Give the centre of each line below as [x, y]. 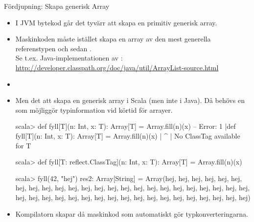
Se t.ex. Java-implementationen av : [69, 58]
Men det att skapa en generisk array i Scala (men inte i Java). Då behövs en [130, 100]
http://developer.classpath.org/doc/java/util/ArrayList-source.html [117, 67]
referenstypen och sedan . [53, 48]
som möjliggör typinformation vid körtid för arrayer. [94, 110]
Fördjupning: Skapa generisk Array [57, 6]
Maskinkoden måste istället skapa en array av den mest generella [113, 39]
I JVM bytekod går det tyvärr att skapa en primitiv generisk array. [116, 22]
